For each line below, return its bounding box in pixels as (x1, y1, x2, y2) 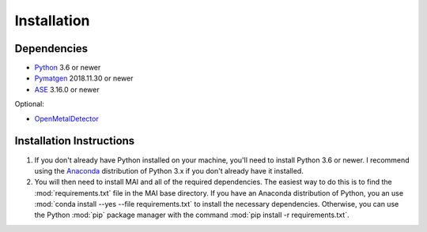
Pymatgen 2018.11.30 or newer (34, 73, 134, 83)
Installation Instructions (14, 134, 135, 148)
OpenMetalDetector (34, 114, 99, 123)
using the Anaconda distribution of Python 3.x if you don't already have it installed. (34, 166, 304, 175)
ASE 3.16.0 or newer (34, 84, 100, 94)
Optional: (14, 99, 45, 109)
